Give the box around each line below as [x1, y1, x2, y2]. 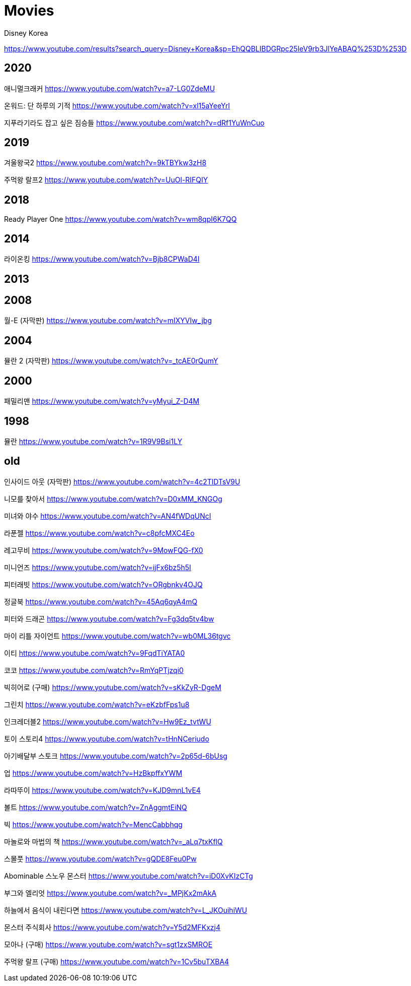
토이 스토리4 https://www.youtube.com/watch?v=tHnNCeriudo [4, 734, 209, 743]
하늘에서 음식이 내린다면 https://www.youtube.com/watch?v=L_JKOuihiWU [4, 905, 248, 914]
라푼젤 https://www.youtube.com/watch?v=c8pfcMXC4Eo [4, 528, 195, 537]
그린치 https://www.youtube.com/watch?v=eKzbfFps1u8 [4, 700, 190, 709]
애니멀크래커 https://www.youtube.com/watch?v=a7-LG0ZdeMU [4, 84, 215, 93]
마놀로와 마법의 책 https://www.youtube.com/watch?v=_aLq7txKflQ [4, 837, 223, 846]
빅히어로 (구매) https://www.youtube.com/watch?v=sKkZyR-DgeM [4, 683, 221, 692]
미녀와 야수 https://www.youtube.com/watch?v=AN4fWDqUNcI [4, 511, 211, 520]
